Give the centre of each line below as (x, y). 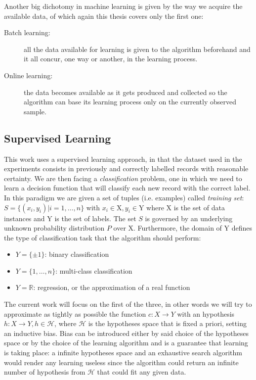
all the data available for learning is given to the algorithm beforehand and (137, 49)
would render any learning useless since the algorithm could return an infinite (121, 362)
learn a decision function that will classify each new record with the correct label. (127, 188)
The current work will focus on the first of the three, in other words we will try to (128, 304)
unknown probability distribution (54, 228)
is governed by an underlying (189, 218)
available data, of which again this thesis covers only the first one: (104, 16)
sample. (35, 111)
